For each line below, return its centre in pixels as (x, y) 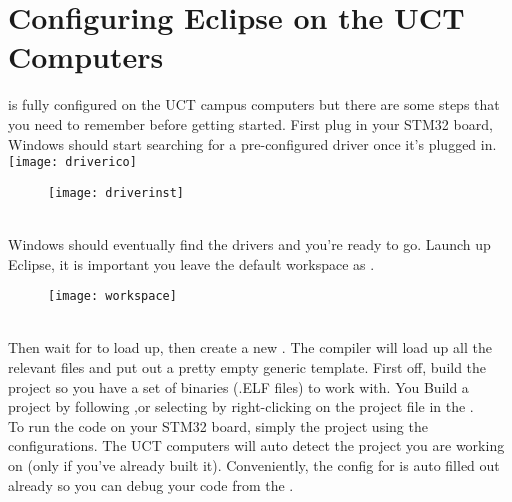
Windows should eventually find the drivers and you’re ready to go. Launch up (249, 244)
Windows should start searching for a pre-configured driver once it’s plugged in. (252, 143)
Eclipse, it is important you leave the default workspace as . (191, 263)
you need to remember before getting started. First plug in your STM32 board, (250, 123)
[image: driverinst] (116, 192)
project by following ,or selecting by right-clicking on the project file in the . (241, 406)
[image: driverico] (72, 162)
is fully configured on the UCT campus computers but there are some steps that (254, 104)
